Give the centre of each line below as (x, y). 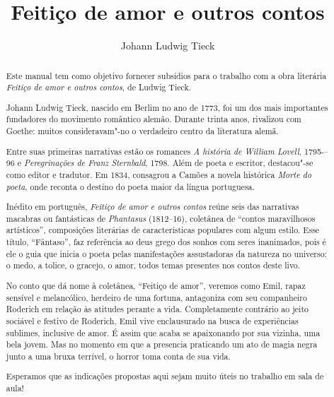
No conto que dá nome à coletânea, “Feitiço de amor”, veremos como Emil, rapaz (156, 285)
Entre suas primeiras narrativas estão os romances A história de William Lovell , (154, 151)
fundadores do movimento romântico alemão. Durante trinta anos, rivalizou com (154, 119)
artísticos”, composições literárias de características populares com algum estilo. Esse (163, 230)
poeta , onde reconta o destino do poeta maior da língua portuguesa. (130, 186)
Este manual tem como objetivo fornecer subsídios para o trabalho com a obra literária (166, 75)
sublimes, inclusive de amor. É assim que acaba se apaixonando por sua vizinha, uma (163, 332)
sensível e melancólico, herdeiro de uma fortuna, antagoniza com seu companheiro (156, 297)
